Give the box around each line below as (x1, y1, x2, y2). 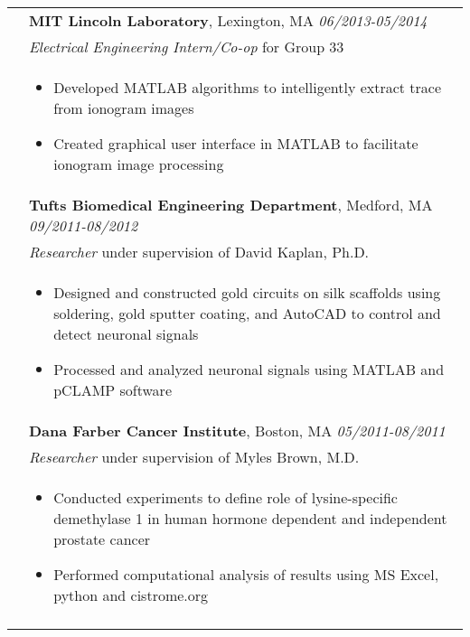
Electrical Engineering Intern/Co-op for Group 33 (29, 36, 344, 57)
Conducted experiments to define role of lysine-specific (53, 487, 398, 508)
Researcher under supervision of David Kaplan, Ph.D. (29, 241, 370, 262)
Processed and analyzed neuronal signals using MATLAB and (53, 359, 445, 379)
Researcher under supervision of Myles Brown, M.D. (29, 446, 360, 467)
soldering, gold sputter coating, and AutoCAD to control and (53, 303, 441, 323)
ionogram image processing (53, 154, 224, 174)
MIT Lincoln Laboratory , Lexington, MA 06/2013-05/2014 (29, 10, 428, 31)
